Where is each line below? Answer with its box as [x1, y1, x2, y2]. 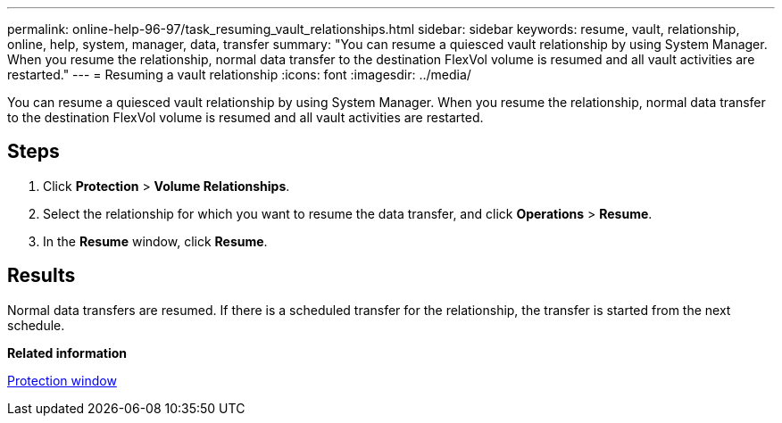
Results [7, 264, 76, 287]
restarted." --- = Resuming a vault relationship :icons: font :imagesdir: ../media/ [7, 67, 471, 82]
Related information [7, 344, 128, 361]
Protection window [7, 372, 117, 388]
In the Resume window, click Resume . [43, 233, 268, 249]
